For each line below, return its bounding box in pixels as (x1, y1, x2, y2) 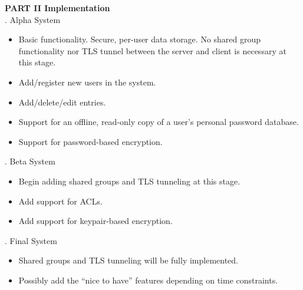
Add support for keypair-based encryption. (18, 215, 173, 227)
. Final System (5, 234, 57, 246)
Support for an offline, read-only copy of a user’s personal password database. (18, 116, 299, 128)
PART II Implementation (5, 2, 110, 14)
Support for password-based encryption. (18, 135, 163, 147)
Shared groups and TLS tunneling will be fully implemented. (18, 254, 238, 266)
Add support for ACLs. (18, 195, 103, 207)
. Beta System (5, 155, 55, 167)
